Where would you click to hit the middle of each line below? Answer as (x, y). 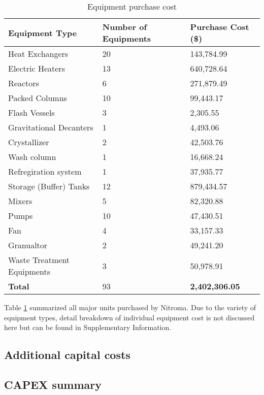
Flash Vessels (31, 112)
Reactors (24, 83)
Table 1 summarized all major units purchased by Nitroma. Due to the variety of (130, 307)
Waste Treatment (39, 260)
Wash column (32, 157)
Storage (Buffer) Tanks (49, 186)
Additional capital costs (67, 355)
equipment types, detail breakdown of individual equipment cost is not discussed (129, 317)
